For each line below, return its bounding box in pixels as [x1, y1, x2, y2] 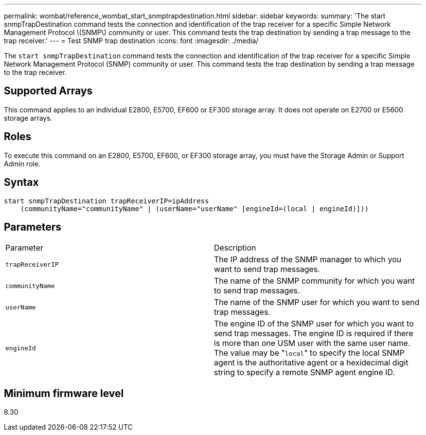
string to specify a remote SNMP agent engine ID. [214, 367, 395, 378]
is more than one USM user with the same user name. [214, 338, 410, 348]
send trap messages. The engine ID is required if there [214, 328, 413, 339]
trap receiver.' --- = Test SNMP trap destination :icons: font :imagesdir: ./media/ [4, 36, 259, 45]
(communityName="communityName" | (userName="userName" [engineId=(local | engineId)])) [20, 204, 369, 213]
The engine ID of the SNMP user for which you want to [214, 319, 414, 329]
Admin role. [4, 159, 41, 168]
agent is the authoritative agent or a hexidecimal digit [214, 358, 408, 368]
